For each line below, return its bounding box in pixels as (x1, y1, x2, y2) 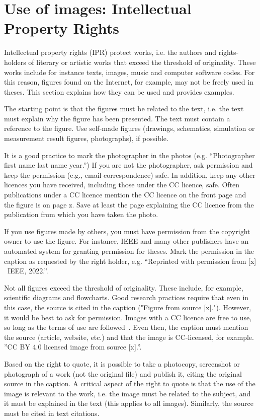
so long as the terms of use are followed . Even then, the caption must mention (4, 322, 248, 332)
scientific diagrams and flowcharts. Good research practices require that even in (4, 292, 249, 303)
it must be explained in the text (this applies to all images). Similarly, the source (4, 398, 253, 408)
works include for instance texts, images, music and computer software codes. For (4, 66, 255, 77)
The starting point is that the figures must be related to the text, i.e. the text (4, 103, 244, 114)
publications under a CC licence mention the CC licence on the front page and (4, 189, 246, 200)
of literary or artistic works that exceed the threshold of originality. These (28, 56, 256, 67)
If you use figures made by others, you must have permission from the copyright (4, 226, 250, 236)
